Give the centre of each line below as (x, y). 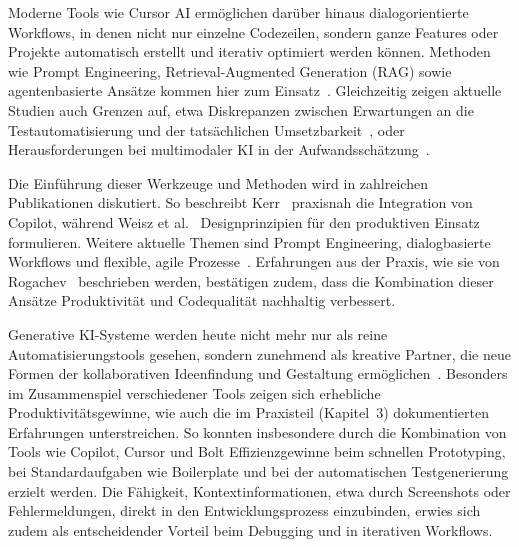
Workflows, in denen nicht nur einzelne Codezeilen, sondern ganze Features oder (253, 31)
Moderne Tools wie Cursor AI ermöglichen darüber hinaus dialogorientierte (238, 12)
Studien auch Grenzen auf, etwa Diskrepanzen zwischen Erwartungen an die (241, 109)
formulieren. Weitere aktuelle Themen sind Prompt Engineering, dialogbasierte (249, 241)
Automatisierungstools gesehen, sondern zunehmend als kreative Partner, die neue (259, 353)
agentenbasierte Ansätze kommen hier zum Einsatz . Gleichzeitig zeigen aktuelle (255, 90)
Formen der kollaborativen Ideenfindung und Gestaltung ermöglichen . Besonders (258, 373)
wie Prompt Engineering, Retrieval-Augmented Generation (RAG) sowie (230, 70)
